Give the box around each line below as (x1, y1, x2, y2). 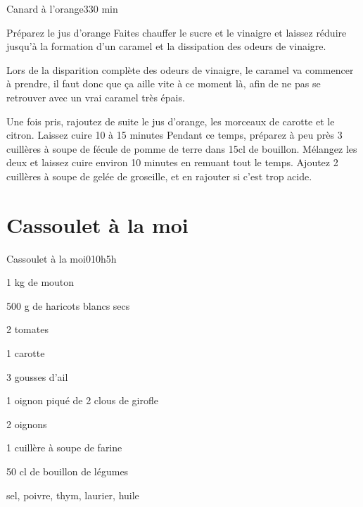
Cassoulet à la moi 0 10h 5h (6, 251, 117, 265)
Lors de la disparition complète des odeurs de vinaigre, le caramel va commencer (6, 62, 354, 77)
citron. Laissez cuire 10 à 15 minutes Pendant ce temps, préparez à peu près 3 (6, 127, 343, 142)
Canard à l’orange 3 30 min (6, 1, 118, 15)
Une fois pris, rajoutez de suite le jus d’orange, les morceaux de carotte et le (6, 113, 335, 128)
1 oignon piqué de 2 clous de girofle (6, 393, 158, 408)
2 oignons (6, 416, 47, 431)
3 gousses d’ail (6, 369, 68, 384)
